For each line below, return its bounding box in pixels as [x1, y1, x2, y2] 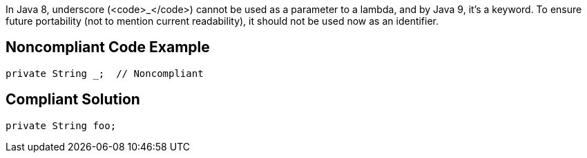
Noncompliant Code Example [6, 38, 210, 56]
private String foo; [6, 120, 117, 131]
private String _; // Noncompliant [6, 67, 204, 79]
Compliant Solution [6, 91, 140, 109]
